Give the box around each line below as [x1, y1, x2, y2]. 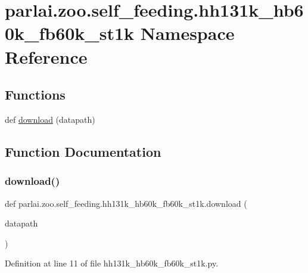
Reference [5, 44, 88, 69]
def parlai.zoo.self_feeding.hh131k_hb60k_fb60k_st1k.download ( [5, 197, 247, 209]
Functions [5, 85, 66, 104]
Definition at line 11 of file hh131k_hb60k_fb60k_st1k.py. [5, 257, 219, 269]
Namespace [140, 21, 235, 45]
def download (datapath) [5, 113, 95, 125]
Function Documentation [5, 142, 161, 160]
